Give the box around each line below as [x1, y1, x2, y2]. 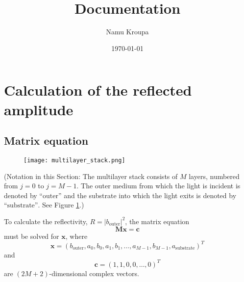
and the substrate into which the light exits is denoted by [64, 190, 237, 200]
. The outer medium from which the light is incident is [76, 180, 241, 191]
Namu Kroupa [106, 26, 149, 37]
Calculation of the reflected [4, 80, 192, 100]
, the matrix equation [125, 216, 190, 226]
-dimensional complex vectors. [49, 268, 139, 278]
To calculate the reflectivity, [4, 216, 88, 226]
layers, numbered [189, 171, 240, 181]
